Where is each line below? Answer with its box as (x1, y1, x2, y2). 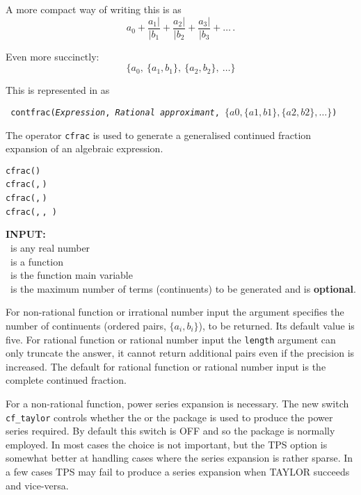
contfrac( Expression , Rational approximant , (10, 107, 220, 117)
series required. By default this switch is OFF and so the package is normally (6, 423, 335, 438)
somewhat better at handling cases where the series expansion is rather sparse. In (6, 451, 353, 465)
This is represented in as (6, 83, 110, 97)
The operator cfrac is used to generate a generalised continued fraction (6, 127, 312, 142)
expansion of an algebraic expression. (6, 141, 163, 156)
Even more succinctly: (6, 49, 99, 63)
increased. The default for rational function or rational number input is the (6, 359, 326, 373)
